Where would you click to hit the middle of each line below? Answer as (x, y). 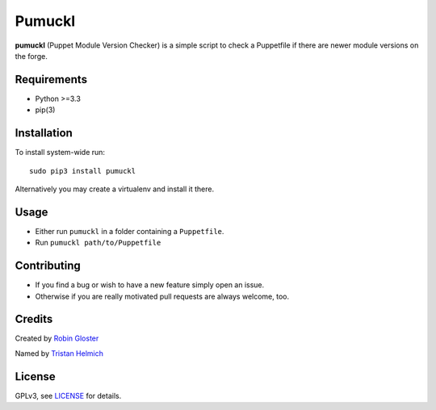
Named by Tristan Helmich (59, 353)
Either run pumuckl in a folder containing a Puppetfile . (130, 231)
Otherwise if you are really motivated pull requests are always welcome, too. (162, 296)
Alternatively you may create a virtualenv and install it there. (114, 189)
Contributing (48, 266)
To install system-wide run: (60, 153)
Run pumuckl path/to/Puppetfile (98, 243)
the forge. (31, 56)
